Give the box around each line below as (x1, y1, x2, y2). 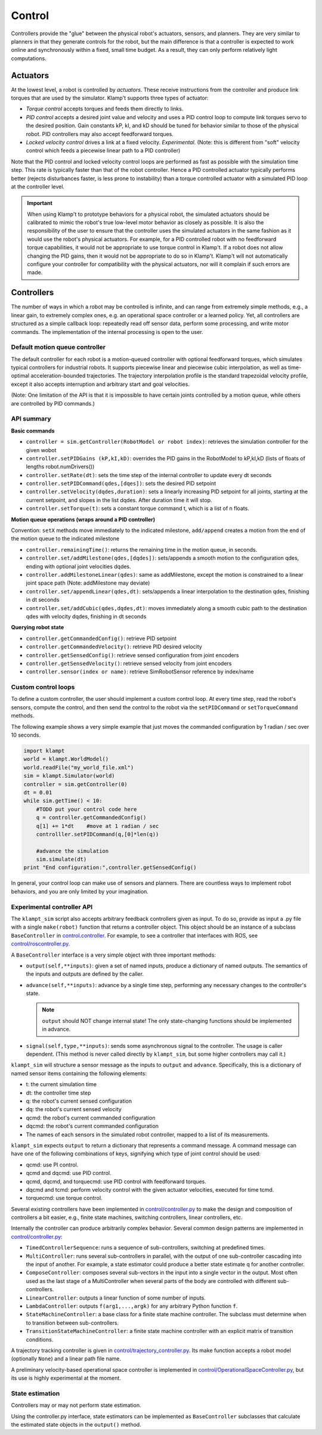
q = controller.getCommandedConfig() (36, 814, 147, 821)
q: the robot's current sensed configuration (26, 1097, 132, 1105)
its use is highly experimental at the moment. (11, 1375, 122, 1382)
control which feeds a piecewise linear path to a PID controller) (26, 147, 181, 154)
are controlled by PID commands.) (11, 400, 95, 407)
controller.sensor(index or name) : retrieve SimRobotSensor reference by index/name (26, 668, 254, 675)
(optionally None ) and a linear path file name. (11, 1355, 122, 1362)
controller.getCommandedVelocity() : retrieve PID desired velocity (26, 643, 202, 650)
